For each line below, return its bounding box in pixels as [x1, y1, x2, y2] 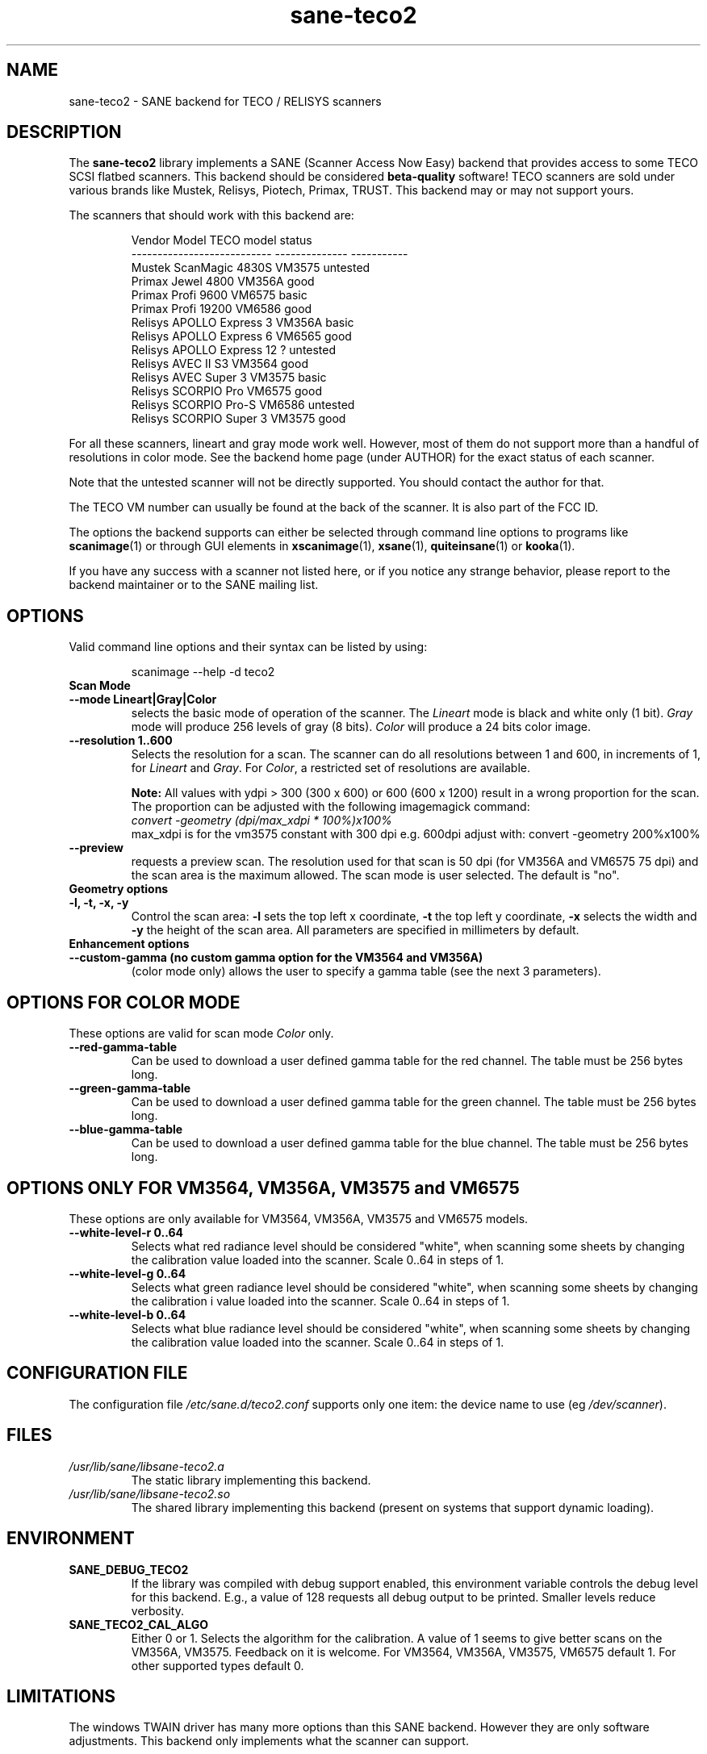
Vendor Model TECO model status [131, 233, 312, 248]
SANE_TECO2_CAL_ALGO [69, 1617, 209, 1631]
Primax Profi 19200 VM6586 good [131, 302, 312, 316]
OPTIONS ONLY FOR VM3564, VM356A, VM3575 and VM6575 [6, 1177, 520, 1198]
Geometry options [69, 882, 169, 896]
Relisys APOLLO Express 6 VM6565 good [131, 329, 352, 344]
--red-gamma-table [69, 1040, 178, 1054]
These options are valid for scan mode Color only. [69, 1026, 334, 1041]
